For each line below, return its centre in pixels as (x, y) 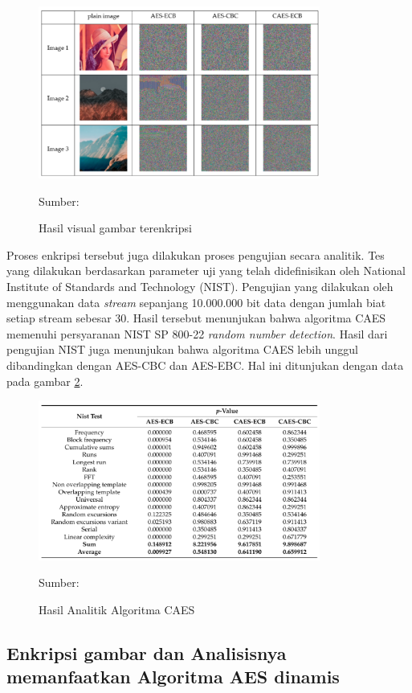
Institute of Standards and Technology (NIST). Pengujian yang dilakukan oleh (200, 286)
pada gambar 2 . (45, 381)
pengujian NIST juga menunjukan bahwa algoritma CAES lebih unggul (182, 349)
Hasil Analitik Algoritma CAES (117, 609)
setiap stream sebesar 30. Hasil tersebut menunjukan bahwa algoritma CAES (196, 318)
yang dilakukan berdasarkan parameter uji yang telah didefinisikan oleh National (206, 271)
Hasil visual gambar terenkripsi (115, 228)
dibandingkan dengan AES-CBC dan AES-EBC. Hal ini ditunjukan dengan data (205, 365)
